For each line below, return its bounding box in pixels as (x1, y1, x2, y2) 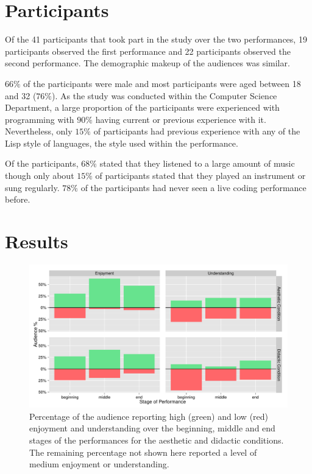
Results (5, 229, 68, 254)
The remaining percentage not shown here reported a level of (29, 445, 257, 458)
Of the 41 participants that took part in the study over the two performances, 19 (5, 33, 307, 46)
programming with (5, 113, 74, 125)
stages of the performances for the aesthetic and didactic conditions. (29, 433, 284, 446)
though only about (5, 169, 74, 182)
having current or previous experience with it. (95, 113, 266, 125)
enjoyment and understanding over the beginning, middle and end (29, 422, 275, 434)
